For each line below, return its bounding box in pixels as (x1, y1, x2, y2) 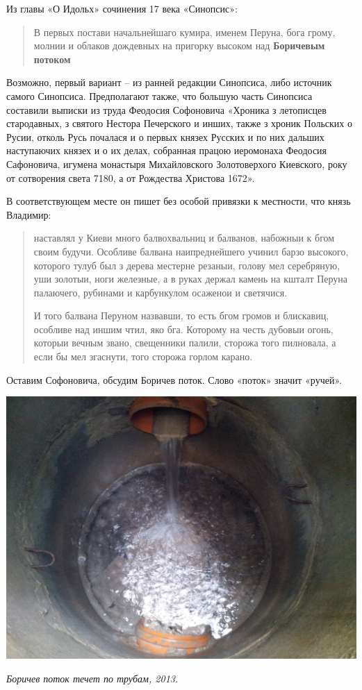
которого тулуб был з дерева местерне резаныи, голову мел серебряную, (33, 258, 340, 272)
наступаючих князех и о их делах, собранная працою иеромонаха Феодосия (6, 143, 327, 158)
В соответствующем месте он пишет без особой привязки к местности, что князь (6, 194, 351, 208)
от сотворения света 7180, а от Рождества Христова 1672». (6, 170, 255, 185)
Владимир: (6, 207, 51, 221)
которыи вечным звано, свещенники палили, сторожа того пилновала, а (33, 335, 336, 350)
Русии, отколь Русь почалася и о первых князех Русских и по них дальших (6, 129, 324, 144)
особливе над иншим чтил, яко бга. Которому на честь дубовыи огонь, (33, 321, 334, 336)
